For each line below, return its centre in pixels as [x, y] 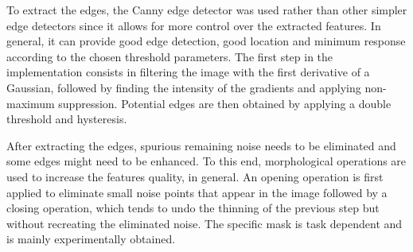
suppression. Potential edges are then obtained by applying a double [225, 103]
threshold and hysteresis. [67, 119]
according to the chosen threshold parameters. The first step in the [170, 56]
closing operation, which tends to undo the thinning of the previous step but [193, 208]
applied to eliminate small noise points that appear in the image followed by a [197, 192]
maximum [31, 103]
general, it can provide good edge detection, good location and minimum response [206, 41]
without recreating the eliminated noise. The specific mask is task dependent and [205, 223]
